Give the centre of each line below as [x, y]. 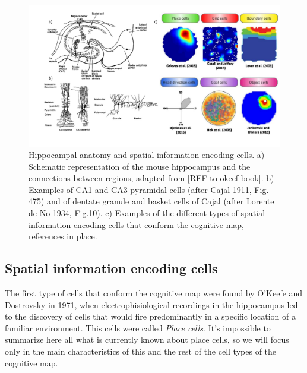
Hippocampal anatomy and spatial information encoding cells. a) [147, 155]
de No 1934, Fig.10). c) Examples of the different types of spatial [147, 213]
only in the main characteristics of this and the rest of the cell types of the [141, 351]
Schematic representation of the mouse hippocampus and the [140, 166]
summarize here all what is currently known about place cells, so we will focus [147, 339]
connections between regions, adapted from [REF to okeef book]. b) [151, 178]
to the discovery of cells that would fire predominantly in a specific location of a [150, 316]
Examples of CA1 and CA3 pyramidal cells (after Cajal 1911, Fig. [149, 189]
